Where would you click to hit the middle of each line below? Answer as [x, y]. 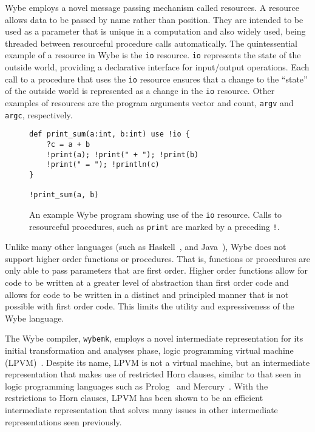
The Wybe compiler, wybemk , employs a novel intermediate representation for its [154, 338]
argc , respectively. [39, 114]
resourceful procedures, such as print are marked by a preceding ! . [154, 226]
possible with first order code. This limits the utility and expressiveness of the [150, 306]
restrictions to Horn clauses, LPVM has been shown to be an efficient [134, 398]
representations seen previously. [63, 421]
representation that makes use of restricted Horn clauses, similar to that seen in [153, 374]
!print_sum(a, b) [64, 195]
